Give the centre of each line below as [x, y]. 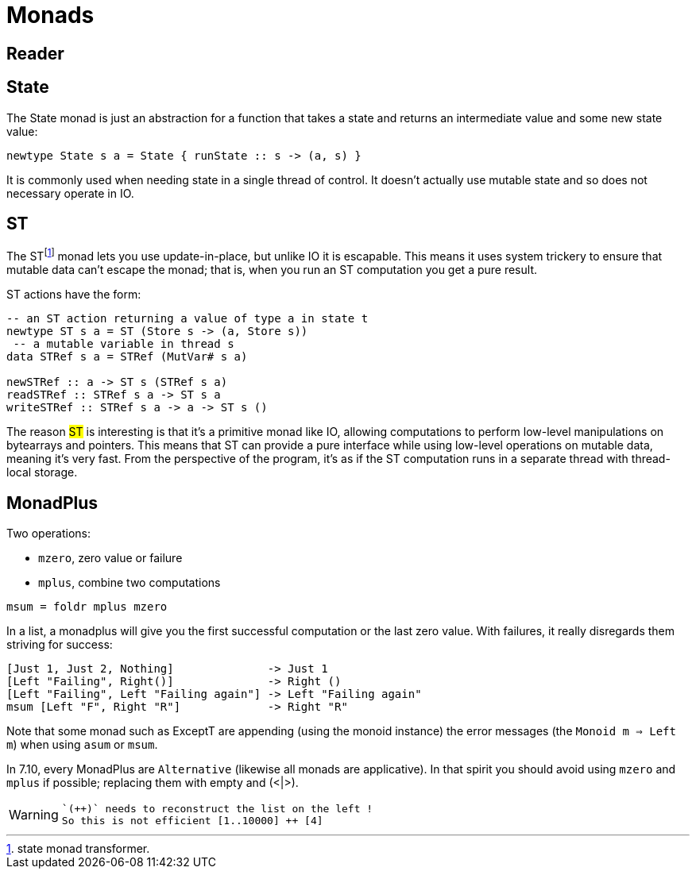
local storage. [42, 472]
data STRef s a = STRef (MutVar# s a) [127, 357]
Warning [34, 814]
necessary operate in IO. [70, 193]
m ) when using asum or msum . [82, 744]
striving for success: [60, 644]
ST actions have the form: [74, 295]
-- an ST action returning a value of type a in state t [188, 319]
